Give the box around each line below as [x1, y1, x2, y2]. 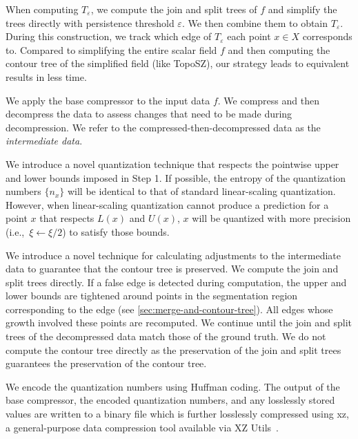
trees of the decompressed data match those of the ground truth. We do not [6, 329, 326, 344]
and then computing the [228, 42, 330, 57]
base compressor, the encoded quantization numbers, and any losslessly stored [6, 393, 335, 407]
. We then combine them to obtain [181, 15, 328, 30]
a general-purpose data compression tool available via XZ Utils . [6, 420, 279, 434]
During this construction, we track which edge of [6, 29, 212, 44]
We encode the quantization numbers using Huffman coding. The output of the [6, 379, 340, 393]
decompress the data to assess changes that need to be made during [6, 106, 292, 121]
